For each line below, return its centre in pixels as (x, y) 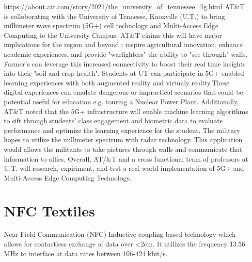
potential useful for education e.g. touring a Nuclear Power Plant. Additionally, (121, 101)
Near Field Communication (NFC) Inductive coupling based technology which (120, 234)
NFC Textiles (49, 211)
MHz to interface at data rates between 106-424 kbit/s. (86, 253)
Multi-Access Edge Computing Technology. (68, 177)
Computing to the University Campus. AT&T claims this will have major (113, 35)
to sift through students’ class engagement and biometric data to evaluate (113, 121)
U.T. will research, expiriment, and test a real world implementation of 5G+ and (124, 168)
